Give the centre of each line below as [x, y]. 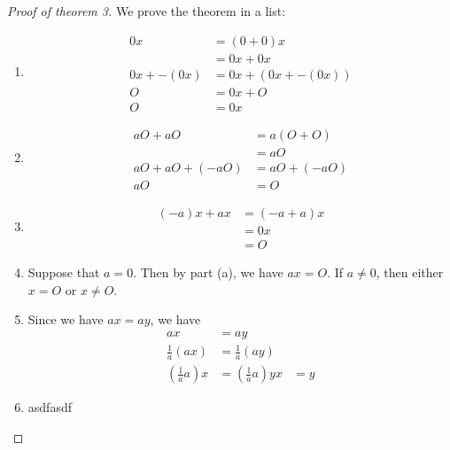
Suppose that [64, 272]
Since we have [66, 319]
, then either [410, 272]
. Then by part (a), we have [208, 272]
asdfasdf [50, 407]
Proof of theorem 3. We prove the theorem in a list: [147, 11]
